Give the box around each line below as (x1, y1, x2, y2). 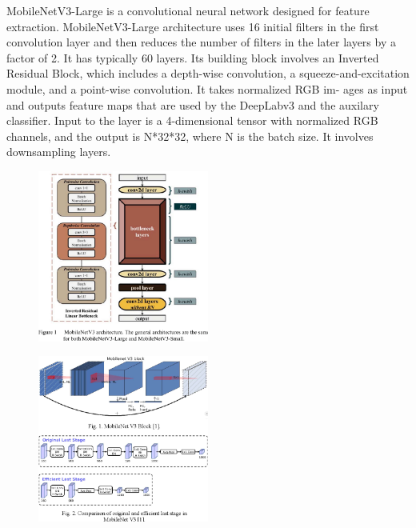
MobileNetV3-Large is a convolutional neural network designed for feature (6, 2, 370, 18)
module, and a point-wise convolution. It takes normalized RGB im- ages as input (6, 80, 408, 97)
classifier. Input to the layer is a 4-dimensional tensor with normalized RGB (6, 112, 378, 129)
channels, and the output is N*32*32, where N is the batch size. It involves (6, 127, 374, 144)
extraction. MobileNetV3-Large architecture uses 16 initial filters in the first (6, 18, 379, 34)
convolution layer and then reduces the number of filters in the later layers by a (6, 34, 396, 50)
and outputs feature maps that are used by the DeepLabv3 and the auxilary (6, 96, 379, 113)
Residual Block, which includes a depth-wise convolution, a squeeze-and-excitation (6, 65, 410, 82)
